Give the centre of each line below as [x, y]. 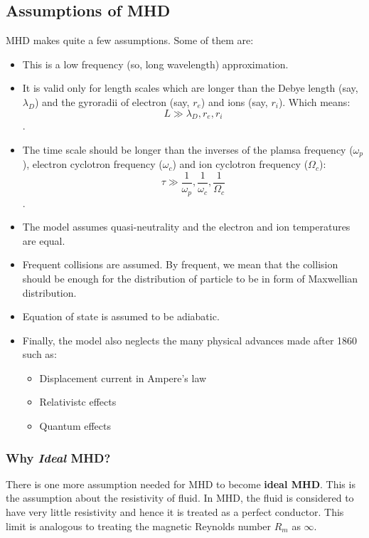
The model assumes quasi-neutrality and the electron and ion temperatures [186, 227]
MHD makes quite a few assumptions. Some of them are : [130, 40]
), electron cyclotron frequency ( [92, 164]
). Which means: [314, 101]
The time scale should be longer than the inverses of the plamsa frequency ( [188, 149]
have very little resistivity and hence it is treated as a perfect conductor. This [175, 512]
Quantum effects [75, 426]
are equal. [44, 240]
